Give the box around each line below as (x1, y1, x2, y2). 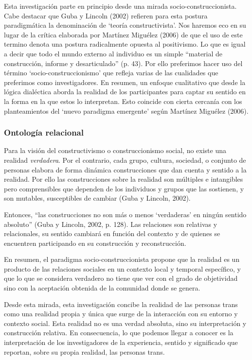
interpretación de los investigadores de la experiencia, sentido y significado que (4, 337, 238, 347)
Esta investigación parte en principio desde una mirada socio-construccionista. (4, 1, 237, 11)
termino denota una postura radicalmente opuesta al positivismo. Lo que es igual (4, 39, 246, 49)
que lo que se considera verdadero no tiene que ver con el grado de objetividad (4, 273, 238, 283)
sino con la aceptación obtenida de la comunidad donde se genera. (4, 283, 200, 293)
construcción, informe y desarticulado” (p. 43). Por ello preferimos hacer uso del (4, 58, 243, 68)
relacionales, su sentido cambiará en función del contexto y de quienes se (4, 228, 220, 239)
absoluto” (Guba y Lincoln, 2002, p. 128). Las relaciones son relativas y (4, 219, 217, 229)
